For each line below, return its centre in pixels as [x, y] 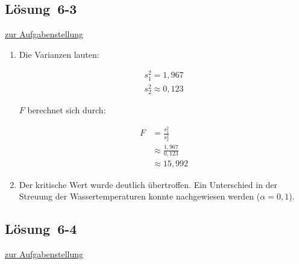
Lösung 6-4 [41, 229]
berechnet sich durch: [67, 109]
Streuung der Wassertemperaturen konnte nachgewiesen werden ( [140, 196]
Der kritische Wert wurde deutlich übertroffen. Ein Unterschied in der [148, 184]
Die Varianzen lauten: [59, 54]
